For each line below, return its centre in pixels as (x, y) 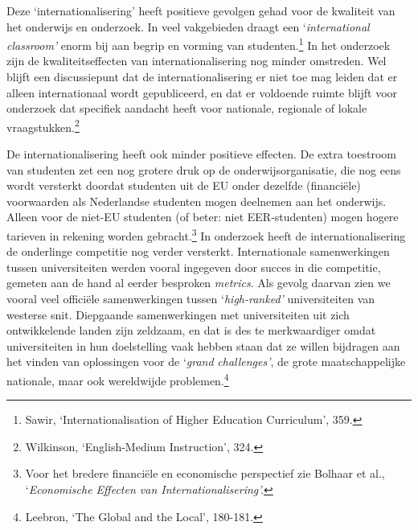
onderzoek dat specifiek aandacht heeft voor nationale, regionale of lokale (187, 108)
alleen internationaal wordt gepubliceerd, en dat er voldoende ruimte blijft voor (202, 92)
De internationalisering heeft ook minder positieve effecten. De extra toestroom (201, 154)
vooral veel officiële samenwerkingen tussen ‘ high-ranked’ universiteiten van (191, 299)
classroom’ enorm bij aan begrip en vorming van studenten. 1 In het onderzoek (199, 44)
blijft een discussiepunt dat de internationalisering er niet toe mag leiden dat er (202, 77)
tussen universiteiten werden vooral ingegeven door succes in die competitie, (194, 267)
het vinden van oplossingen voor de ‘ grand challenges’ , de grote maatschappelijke (206, 362)
